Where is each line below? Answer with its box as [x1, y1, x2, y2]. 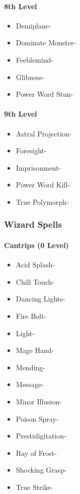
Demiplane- [16, 20, 51, 31]
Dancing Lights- [16, 293, 65, 304]
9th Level [4, 108, 37, 119]
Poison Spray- [16, 413, 59, 424]
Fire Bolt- [16, 310, 47, 321]
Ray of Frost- [16, 447, 57, 458]
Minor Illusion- [16, 396, 62, 406]
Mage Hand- [16, 345, 54, 355]
